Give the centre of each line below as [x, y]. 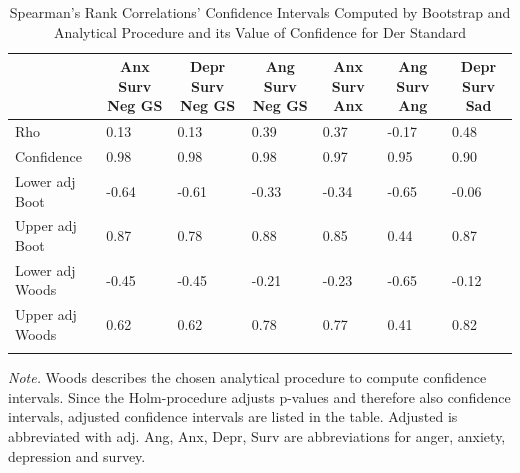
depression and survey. [77, 455]
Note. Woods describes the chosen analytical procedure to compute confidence [247, 377]
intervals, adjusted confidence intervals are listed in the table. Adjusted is [233, 416]
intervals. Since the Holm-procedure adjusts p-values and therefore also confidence [259, 396]
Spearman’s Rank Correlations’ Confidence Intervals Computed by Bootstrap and [260, 12]
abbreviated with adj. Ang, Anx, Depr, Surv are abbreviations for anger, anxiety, [257, 435]
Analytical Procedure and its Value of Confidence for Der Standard [260, 31]
